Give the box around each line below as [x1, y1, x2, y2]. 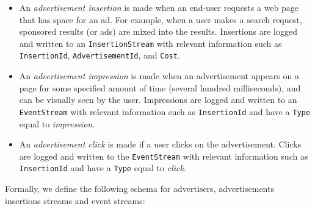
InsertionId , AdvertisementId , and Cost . [19, 49, 180, 62]
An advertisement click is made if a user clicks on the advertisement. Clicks [19, 138, 302, 151]
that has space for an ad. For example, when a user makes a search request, [19, 13, 302, 26]
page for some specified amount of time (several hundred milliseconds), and [19, 81, 301, 94]
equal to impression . [19, 117, 95, 130]
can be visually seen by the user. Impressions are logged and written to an [19, 93, 297, 106]
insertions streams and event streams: [5, 194, 145, 207]
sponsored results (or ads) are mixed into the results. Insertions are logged [19, 25, 297, 38]
